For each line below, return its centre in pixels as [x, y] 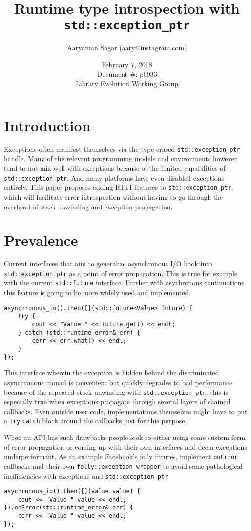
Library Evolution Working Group [127, 83]
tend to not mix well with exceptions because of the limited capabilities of [115, 168]
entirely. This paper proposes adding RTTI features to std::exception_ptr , [119, 187]
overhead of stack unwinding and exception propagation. [88, 206]
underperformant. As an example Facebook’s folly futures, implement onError [121, 456]
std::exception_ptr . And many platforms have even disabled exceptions [114, 177]
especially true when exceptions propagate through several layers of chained [117, 402]
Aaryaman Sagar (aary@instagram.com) [127, 48]
